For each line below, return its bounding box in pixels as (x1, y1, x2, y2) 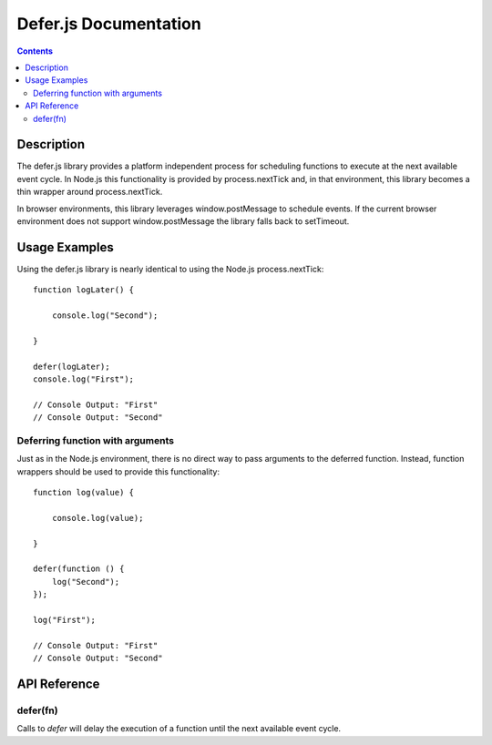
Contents (16, 46, 54, 56)
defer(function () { (33, 564, 125, 574)
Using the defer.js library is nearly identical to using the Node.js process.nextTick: (16, 263, 324, 274)
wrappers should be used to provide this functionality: (16, 465, 220, 477)
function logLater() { (33, 285, 135, 295)
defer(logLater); (33, 361, 110, 372)
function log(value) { (33, 487, 135, 498)
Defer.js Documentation (16, 14, 202, 34)
